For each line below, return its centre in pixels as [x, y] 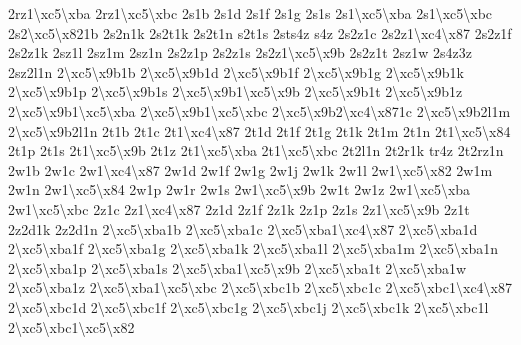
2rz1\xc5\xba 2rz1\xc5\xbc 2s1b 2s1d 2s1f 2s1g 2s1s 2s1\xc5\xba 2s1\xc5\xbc [250, 13]
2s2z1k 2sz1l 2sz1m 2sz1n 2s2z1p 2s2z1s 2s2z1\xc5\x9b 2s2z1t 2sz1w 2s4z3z [240, 52]
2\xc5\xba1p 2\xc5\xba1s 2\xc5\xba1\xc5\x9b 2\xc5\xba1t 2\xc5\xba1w [237, 267]
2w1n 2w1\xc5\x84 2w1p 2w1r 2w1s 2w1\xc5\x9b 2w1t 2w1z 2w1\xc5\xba [239, 189]
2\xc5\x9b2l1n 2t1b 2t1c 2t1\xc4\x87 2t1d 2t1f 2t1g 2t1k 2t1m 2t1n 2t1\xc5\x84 [259, 130]
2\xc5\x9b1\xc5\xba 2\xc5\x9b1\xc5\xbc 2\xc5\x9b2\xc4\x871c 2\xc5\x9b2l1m [259, 110]
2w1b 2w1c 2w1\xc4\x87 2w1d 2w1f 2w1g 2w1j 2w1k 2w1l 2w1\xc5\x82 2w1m [250, 169]
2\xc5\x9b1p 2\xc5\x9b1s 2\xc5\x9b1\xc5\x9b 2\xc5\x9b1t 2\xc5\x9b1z [235, 91]
